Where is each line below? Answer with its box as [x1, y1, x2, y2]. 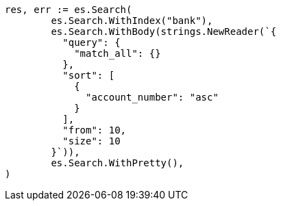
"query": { [62, 37, 121, 48]
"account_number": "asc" [86, 92, 219, 103]
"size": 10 [62, 136, 121, 146]
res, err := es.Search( [5, 4, 132, 15]
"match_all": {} [74, 48, 161, 59]
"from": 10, [62, 125, 127, 136]
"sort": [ [62, 70, 115, 81]
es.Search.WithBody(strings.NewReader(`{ [51, 26, 277, 37]
